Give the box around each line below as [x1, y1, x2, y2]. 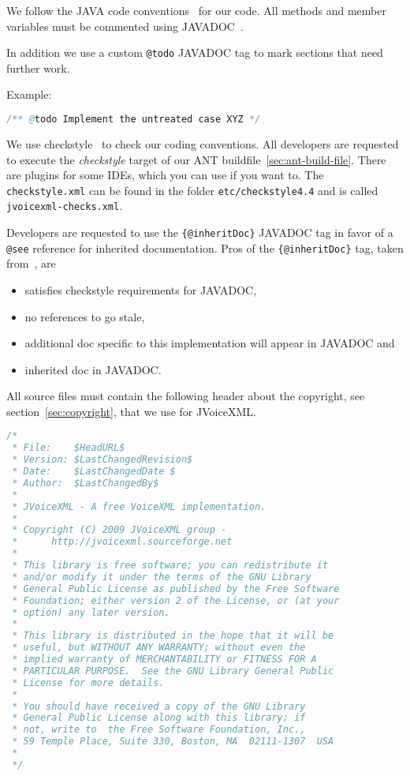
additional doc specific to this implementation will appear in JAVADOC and [24, 335, 395, 351]
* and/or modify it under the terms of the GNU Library [12, 571, 311, 583]
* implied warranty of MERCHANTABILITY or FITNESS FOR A [12, 654, 317, 665]
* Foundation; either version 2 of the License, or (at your [12, 594, 340, 606]
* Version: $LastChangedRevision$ [12, 454, 193, 466]
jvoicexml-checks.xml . [6, 197, 123, 214]
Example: [6, 86, 52, 103]
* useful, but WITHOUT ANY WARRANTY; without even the [12, 642, 306, 654]
